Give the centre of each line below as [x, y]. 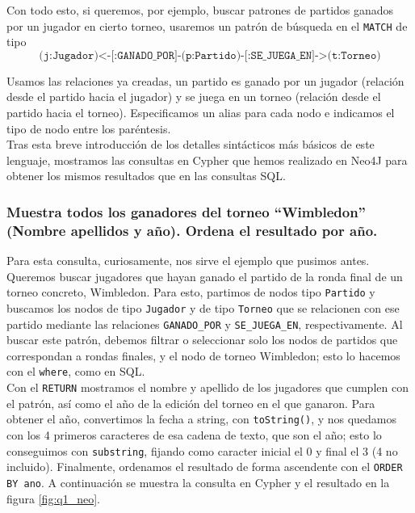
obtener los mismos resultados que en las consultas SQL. [146, 176]
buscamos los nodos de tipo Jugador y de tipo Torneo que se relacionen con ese [203, 307]
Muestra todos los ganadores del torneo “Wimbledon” [186, 211]
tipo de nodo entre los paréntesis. [89, 128]
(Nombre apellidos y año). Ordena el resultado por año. [192, 230]
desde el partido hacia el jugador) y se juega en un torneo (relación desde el [194, 97]
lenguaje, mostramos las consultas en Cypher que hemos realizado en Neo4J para [207, 160]
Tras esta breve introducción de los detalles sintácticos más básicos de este [191, 144]
